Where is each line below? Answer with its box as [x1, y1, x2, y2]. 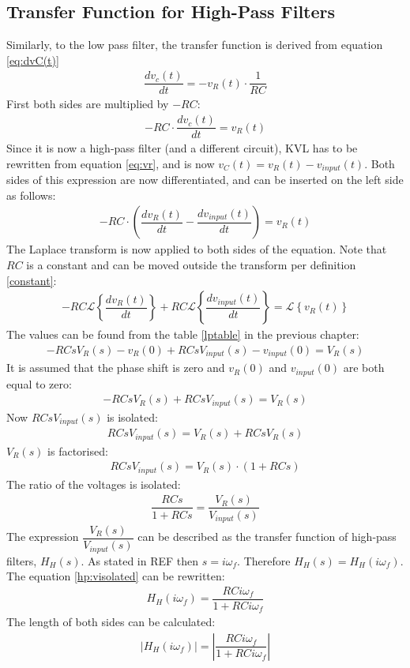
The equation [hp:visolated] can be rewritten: [6, 568, 225, 584]
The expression [6, 528, 79, 545]
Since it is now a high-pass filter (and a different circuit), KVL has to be [6, 140, 358, 156]
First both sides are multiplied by [6, 96, 169, 112]
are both [343, 359, 385, 376]
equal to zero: [6, 375, 72, 392]
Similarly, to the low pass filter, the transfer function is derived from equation [6, 36, 383, 53]
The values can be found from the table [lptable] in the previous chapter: [6, 326, 359, 343]
